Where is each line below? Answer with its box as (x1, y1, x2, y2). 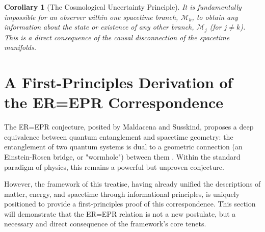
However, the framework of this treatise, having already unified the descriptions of (4, 178, 261, 189)
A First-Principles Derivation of (4, 72, 233, 93)
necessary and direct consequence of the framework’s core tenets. (4, 218, 206, 229)
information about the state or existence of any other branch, (4, 21, 194, 32)
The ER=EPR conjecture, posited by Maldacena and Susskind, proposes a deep (4, 121, 254, 132)
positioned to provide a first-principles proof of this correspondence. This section (4, 198, 256, 209)
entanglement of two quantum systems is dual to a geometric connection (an (4, 141, 243, 152)
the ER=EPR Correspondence (4, 92, 224, 113)
